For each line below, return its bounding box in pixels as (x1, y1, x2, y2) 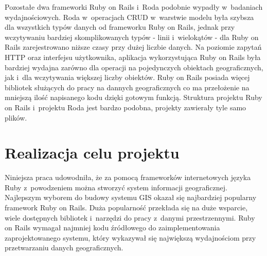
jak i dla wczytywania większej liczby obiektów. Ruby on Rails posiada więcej (5, 72, 250, 83)
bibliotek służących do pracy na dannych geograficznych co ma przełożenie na (5, 82, 250, 92)
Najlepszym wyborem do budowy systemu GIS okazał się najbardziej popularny (5, 192, 257, 203)
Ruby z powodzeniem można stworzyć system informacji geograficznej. (5, 182, 227, 192)
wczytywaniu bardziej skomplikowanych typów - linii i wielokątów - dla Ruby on (5, 31, 259, 42)
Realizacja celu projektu (5, 142, 180, 163)
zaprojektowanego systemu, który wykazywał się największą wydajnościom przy (5, 232, 256, 243)
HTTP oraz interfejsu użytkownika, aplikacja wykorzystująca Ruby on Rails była (5, 51, 261, 62)
